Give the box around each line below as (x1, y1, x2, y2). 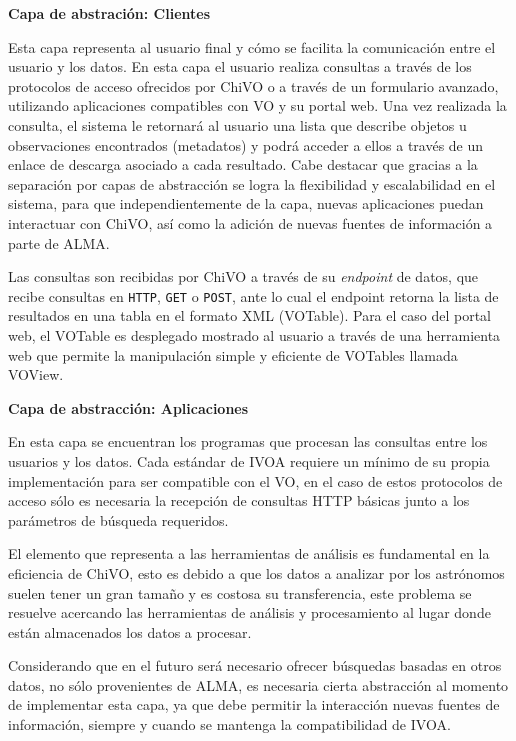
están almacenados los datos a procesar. (8, 621, 252, 642)
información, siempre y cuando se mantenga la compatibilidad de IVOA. (8, 714, 451, 735)
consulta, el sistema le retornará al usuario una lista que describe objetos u (8, 114, 467, 135)
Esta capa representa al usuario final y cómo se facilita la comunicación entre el (8, 36, 496, 57)
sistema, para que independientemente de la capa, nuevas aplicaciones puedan (8, 193, 484, 214)
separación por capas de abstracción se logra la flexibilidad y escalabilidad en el (8, 173, 496, 194)
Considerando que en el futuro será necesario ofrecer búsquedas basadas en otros (8, 655, 502, 676)
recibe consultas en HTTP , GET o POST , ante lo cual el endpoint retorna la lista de (8, 285, 499, 306)
